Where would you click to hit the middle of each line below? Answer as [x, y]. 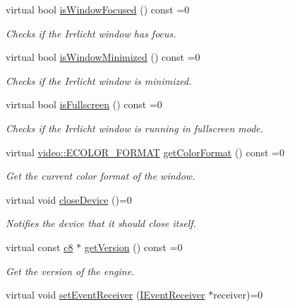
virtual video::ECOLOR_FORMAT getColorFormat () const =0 [145, 152]
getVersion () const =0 [133, 247]
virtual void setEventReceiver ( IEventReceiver [105, 295]
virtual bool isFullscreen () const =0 [84, 104]
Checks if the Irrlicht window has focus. [91, 33]
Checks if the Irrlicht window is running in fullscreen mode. [135, 128]
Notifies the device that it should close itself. [101, 223]
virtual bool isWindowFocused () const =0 [98, 9]
